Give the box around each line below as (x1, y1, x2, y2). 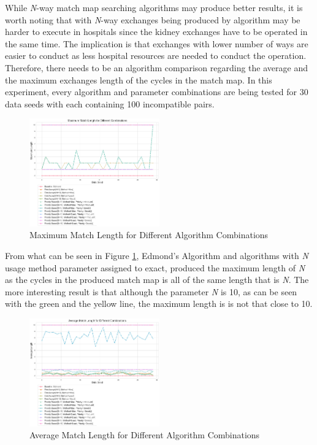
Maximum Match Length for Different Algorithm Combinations (29, 228, 269, 241)
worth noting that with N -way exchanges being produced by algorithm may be (5, 13, 300, 26)
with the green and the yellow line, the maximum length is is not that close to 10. (5, 297, 313, 310)
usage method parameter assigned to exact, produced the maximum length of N (5, 261, 305, 274)
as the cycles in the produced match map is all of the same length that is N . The (5, 273, 309, 286)
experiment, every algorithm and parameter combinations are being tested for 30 (5, 85, 308, 98)
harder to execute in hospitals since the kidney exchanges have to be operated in (5, 25, 308, 38)
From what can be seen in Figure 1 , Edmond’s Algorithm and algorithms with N (5, 249, 308, 262)
